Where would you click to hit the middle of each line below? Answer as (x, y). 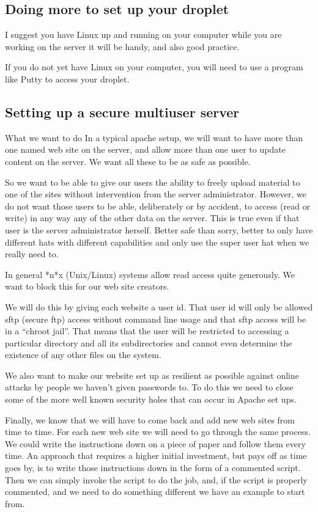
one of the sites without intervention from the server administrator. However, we (156, 194)
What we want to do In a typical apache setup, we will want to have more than (154, 137)
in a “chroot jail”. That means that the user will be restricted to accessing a (147, 331)
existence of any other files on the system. (83, 355)
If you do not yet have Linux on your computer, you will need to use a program (154, 67)
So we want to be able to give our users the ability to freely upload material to (153, 182)
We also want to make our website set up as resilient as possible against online (152, 375)
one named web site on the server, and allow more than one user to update (145, 149)
